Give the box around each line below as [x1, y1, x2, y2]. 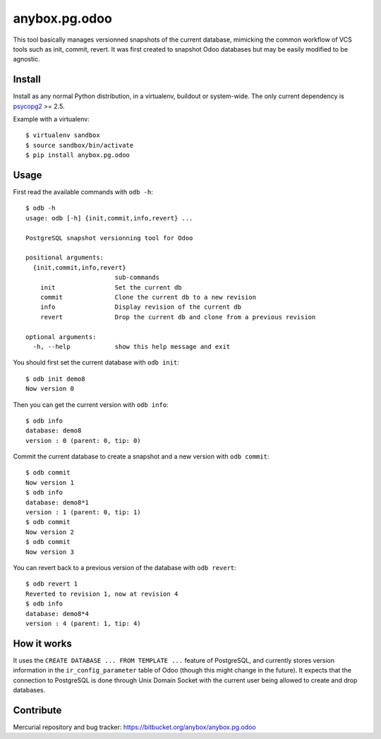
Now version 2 [25, 528, 74, 536]
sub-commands [114, 273, 160, 282]
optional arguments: [25, 333, 97, 341]
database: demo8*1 [25, 498, 90, 507]
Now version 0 [25, 385, 74, 393]
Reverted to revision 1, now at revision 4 [25, 590, 179, 598]
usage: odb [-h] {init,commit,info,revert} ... [25, 214, 193, 222]
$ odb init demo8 [25, 374, 85, 383]
